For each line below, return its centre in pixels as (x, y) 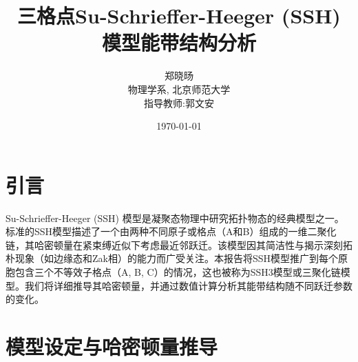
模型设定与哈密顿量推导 (112, 346)
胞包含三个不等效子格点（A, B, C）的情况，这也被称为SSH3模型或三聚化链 (173, 272)
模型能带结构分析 (179, 42)
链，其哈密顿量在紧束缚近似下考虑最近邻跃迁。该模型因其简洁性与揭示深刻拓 (179, 244)
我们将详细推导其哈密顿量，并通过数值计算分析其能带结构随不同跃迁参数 (188, 285)
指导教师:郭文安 (179, 102)
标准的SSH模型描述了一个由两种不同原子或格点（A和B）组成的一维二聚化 (171, 231)
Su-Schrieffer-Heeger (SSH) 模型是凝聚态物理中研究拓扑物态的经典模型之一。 (175, 218)
